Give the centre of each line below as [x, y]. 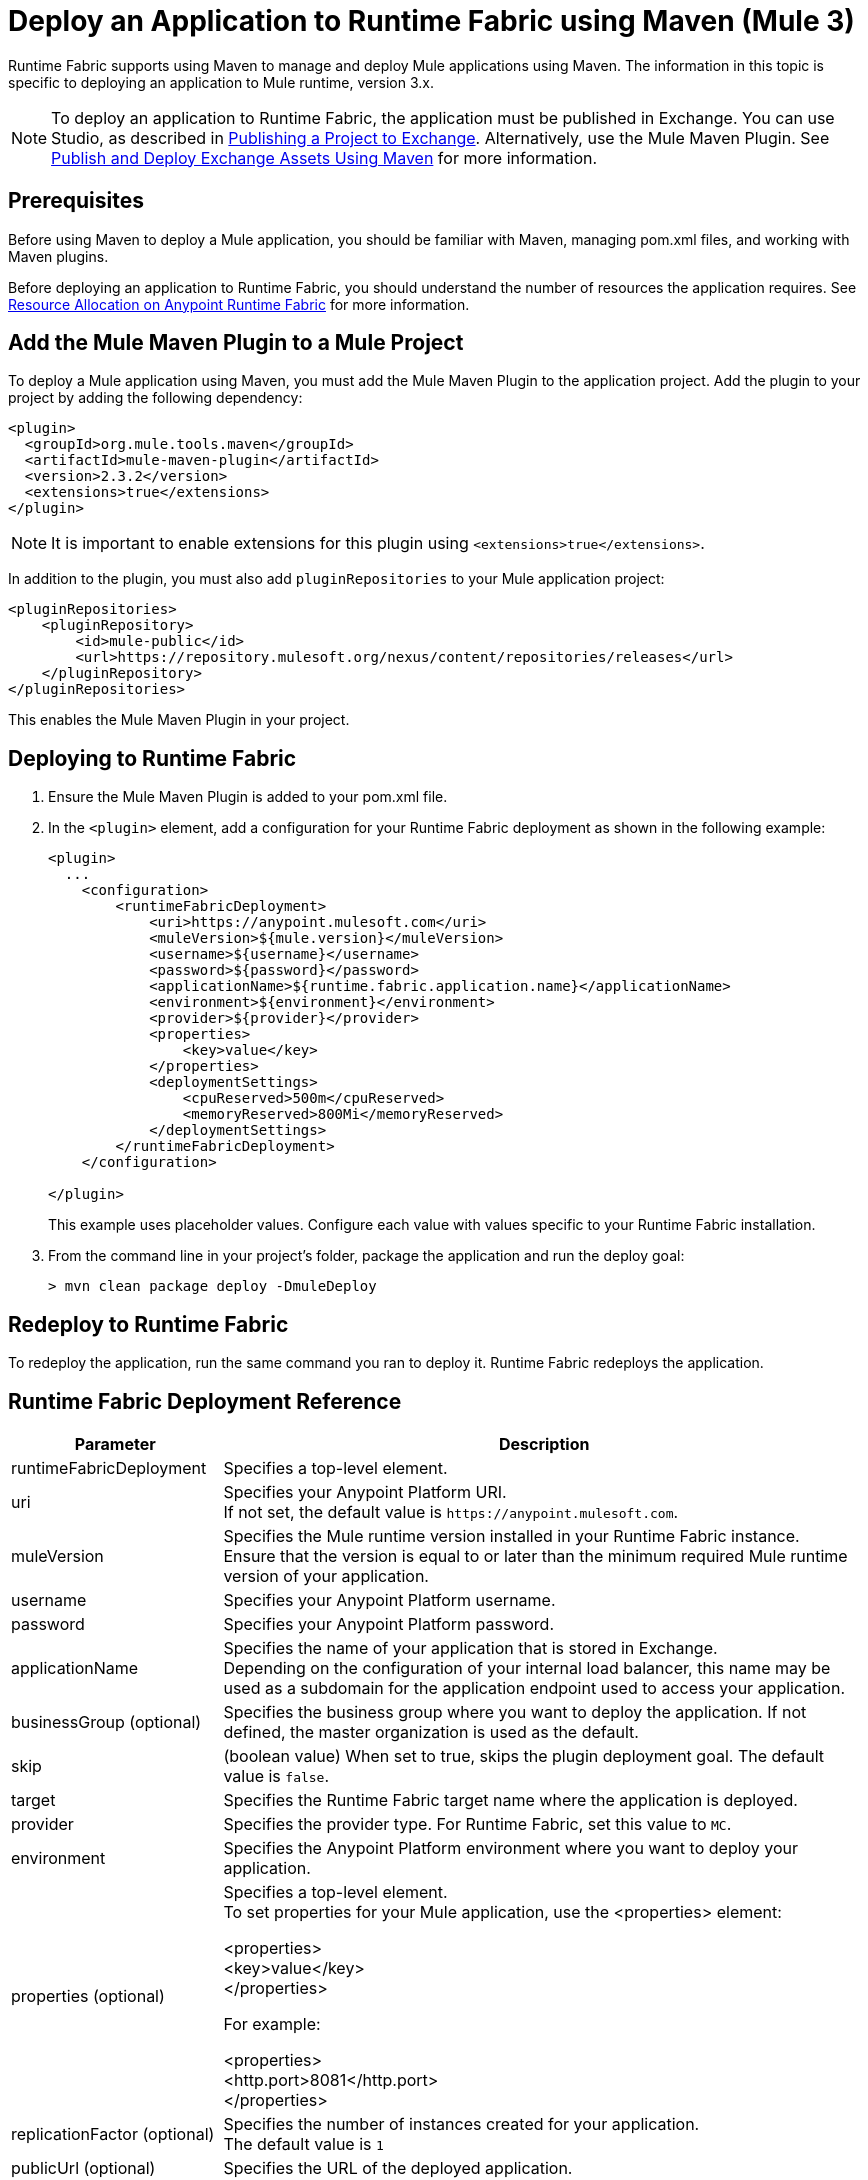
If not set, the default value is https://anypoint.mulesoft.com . [451, 1511]
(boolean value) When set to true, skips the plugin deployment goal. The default [524, 1755]
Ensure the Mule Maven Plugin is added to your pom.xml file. [248, 797]
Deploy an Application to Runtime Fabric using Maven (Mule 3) [431, 21]
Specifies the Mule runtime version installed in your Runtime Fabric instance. [511, 1535]
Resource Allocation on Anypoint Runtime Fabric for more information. [239, 304]
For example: [272, 2023]
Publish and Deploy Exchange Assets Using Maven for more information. [324, 157]
